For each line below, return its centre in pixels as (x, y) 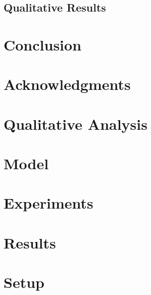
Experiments (48, 203)
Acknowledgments (67, 84)
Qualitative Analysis (75, 124)
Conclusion (43, 44)
